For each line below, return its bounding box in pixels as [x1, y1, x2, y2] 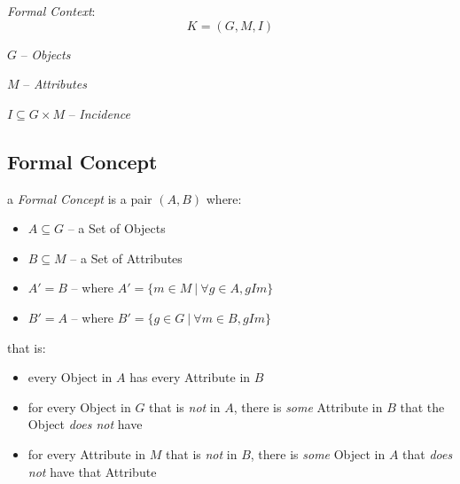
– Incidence [68, 104, 130, 122]
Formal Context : [7, 2, 96, 20]
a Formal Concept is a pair [7, 189, 152, 207]
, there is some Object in [250, 444, 386, 463]
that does [402, 444, 453, 463]
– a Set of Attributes [70, 248, 183, 267]
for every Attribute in [27, 444, 146, 463]
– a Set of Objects [67, 219, 166, 238]
